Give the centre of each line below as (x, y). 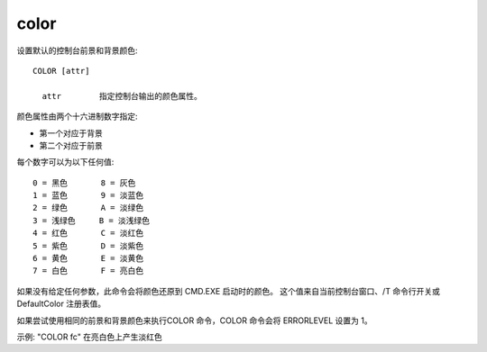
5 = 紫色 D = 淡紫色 (88, 246)
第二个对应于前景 (71, 145)
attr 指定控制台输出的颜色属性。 (122, 96)
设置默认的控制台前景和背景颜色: (78, 50)
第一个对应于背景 (71, 133)
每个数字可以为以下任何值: (65, 162)
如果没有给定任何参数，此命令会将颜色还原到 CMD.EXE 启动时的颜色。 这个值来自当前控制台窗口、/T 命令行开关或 (229, 291)
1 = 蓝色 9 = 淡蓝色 (88, 195)
